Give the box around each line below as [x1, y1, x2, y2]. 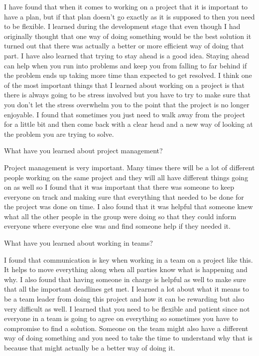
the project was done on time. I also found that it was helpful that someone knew [4, 201, 253, 212]
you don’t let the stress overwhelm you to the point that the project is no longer [4, 99, 250, 109]
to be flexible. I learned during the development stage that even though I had [4, 21, 241, 31]
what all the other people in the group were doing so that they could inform [4, 211, 237, 221]
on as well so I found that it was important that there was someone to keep [4, 182, 235, 192]
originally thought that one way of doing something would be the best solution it [4, 30, 252, 41]
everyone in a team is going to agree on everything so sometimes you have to [4, 313, 239, 324]
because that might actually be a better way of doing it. [4, 343, 175, 353]
